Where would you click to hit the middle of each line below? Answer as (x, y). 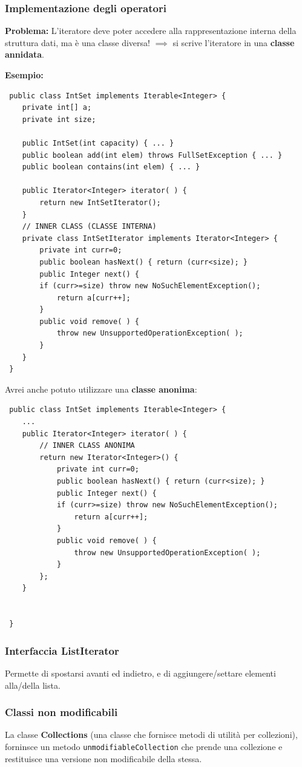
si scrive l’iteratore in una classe (234, 42)
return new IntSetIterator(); (100, 202)
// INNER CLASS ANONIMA (87, 446)
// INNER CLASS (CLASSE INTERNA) (89, 227)
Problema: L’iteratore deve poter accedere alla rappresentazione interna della (151, 31)
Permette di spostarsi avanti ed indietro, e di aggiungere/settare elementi (140, 673)
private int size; (59, 119)
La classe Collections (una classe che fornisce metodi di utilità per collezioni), (151, 735)
